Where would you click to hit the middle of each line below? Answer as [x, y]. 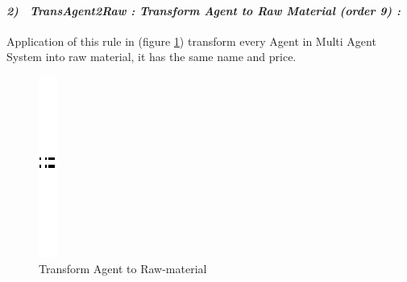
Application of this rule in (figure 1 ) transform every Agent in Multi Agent [191, 41]
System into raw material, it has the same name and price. [152, 57]
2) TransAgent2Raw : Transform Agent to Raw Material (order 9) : [203, 10]
